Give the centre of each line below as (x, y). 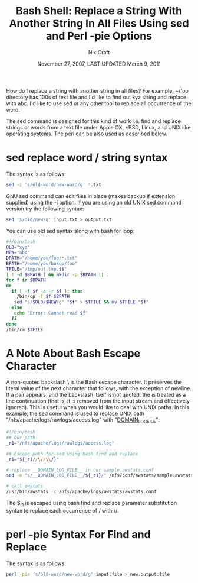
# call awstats (25, 486)
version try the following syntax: (45, 209)
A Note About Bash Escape (73, 353)
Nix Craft (99, 52)
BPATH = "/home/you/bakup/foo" (42, 264)
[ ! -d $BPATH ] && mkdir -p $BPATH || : (58, 274)
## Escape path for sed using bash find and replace (72, 454)
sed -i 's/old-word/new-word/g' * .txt (54, 184)
